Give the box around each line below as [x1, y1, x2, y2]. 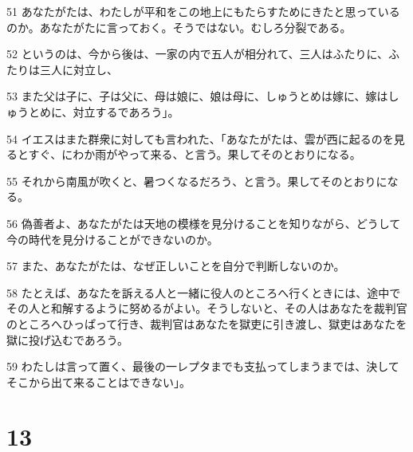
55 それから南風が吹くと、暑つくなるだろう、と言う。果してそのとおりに [6, 172, 387, 189]
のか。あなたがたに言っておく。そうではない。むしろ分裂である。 [6, 18, 352, 35]
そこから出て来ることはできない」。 [6, 373, 191, 390]
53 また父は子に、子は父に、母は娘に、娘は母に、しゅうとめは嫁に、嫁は [6, 88, 388, 104]
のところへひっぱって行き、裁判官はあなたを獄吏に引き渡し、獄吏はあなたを [6, 315, 407, 332]
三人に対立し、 [39, 61, 118, 77]
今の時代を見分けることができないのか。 [6, 230, 218, 247]
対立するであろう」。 [73, 103, 179, 120]
